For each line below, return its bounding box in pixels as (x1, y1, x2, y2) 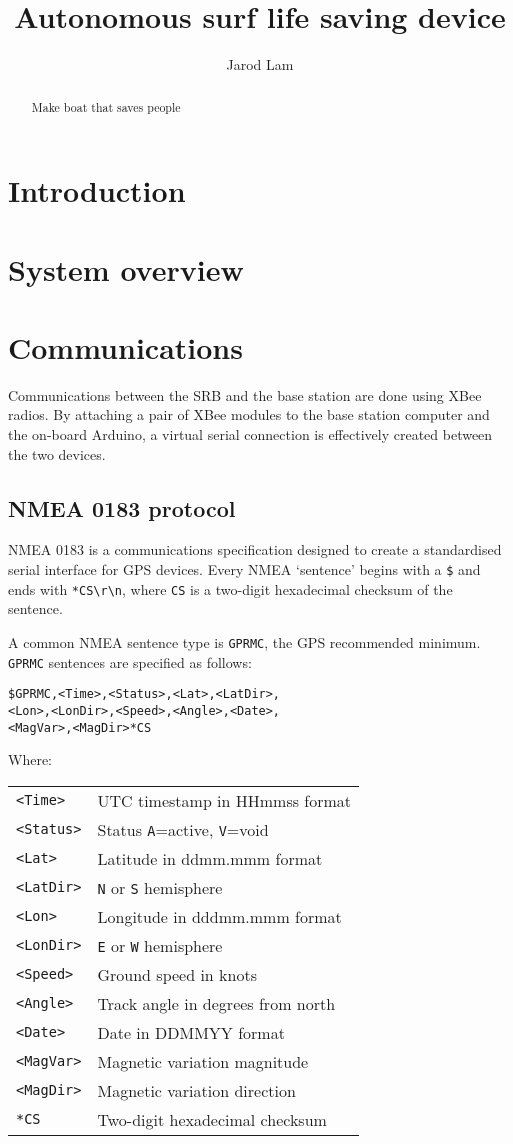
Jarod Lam (226, 54, 294, 75)
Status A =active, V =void (97, 817, 269, 841)
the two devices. (8, 443, 106, 464)
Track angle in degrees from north (97, 991, 336, 1015)
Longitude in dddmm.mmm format (97, 904, 342, 928)
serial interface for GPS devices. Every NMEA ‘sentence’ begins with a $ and (8, 559, 481, 580)
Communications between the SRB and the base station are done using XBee (8, 384, 482, 405)
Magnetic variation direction (97, 1078, 296, 1102)
